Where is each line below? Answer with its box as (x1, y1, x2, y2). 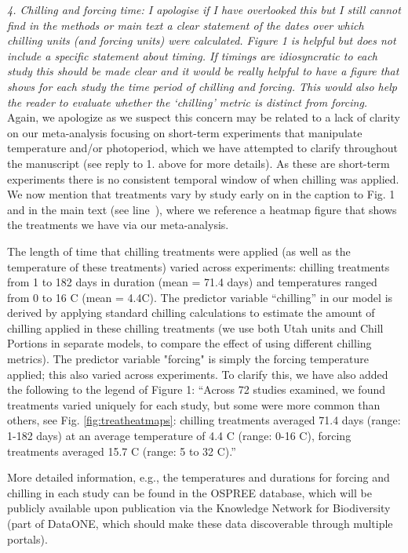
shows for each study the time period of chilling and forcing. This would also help (7, 78, 397, 94)
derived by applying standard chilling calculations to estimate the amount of (7, 304, 375, 321)
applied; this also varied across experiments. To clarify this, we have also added (7, 366, 388, 382)
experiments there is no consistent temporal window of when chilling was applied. (7, 170, 399, 187)
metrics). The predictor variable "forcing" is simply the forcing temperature (7, 351, 369, 367)
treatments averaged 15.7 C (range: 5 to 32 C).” (7, 442, 236, 459)
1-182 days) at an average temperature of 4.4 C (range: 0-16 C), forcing (7, 427, 352, 444)
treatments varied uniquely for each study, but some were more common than (7, 396, 381, 413)
